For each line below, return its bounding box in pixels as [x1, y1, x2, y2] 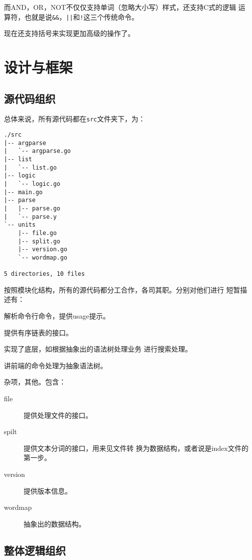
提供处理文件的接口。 [24, 410, 92, 420]
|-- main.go [4, 188, 43, 196]
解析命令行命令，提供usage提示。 [4, 311, 110, 321]
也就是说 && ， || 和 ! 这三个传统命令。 [24, 11, 139, 22]
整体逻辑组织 [4, 542, 66, 558]
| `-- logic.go [4, 180, 60, 188]
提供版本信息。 [24, 485, 72, 496]
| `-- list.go [4, 164, 57, 171]
